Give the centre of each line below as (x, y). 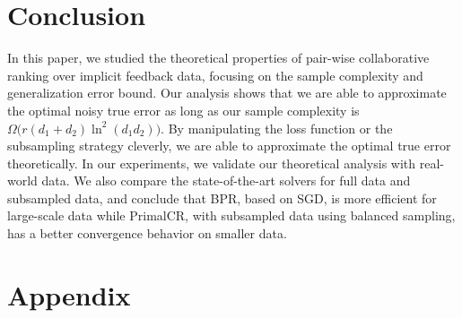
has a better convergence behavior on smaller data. (147, 233)
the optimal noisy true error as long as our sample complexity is (183, 110)
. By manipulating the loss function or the (277, 128)
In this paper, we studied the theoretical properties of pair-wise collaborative (218, 58)
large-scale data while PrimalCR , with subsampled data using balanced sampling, (231, 215)
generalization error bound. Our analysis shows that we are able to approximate (227, 93)
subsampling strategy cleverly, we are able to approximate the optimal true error (229, 146)
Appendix (69, 294)
